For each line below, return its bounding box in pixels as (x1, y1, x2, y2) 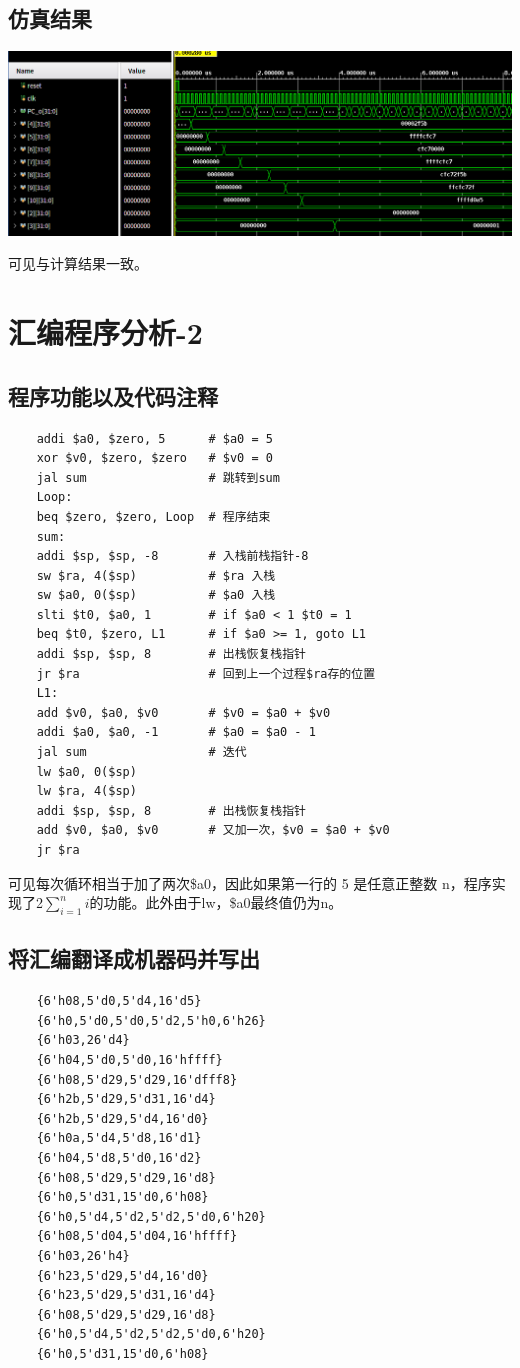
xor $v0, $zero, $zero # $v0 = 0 (36, 451, 273, 466)
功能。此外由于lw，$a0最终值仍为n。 (103, 892, 343, 913)
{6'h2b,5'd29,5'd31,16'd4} (36, 1092, 216, 1107)
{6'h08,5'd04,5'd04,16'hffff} (36, 1229, 238, 1244)
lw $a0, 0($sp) (36, 764, 137, 779)
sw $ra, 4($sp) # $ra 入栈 (36, 568, 276, 583)
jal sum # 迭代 (36, 745, 247, 760)
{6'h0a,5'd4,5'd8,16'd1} (36, 1131, 202, 1146)
